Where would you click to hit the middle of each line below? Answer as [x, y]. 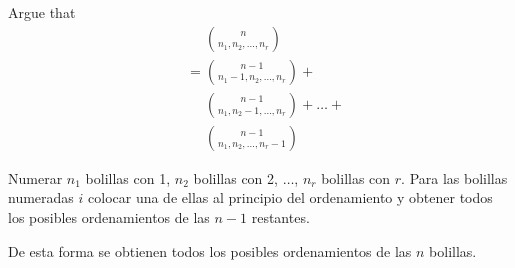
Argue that [42, 12]
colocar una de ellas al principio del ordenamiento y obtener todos [290, 197]
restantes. [280, 216]
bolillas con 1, [128, 177]
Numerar [35, 177]
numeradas [41, 197]
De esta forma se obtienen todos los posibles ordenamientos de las [210, 250]
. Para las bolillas [454, 177]
